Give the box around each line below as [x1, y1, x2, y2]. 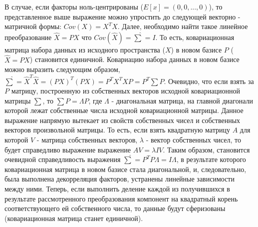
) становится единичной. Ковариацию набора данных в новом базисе [29, 54, 240, 64]
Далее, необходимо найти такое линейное [122, 21, 248, 31]
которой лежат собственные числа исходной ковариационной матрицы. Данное [4, 105, 244, 115]
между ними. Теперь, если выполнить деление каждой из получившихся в [4, 183, 230, 194]
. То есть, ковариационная [155, 31, 235, 42]
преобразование [4, 31, 52, 42]
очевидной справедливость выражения [4, 154, 121, 164]
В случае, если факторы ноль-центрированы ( [4, 1, 144, 11]
